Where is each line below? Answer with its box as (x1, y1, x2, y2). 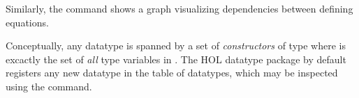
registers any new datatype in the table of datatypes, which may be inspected (6, 65, 338, 80)
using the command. (6, 79, 92, 93)
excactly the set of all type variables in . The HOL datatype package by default (6, 51, 346, 66)
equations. (6, 15, 49, 29)
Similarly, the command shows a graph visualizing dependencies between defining (6, 1, 353, 15)
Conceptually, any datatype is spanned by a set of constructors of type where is (6, 38, 346, 53)
